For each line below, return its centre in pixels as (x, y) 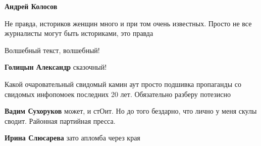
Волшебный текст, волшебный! (52, 50)
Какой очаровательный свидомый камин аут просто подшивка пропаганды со (123, 84)
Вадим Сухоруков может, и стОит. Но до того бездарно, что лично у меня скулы (131, 111)
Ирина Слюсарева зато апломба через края (72, 138)
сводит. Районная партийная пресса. (60, 120)
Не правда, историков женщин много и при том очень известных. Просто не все (128, 23)
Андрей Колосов (31, 6)
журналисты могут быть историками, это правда (79, 33)
